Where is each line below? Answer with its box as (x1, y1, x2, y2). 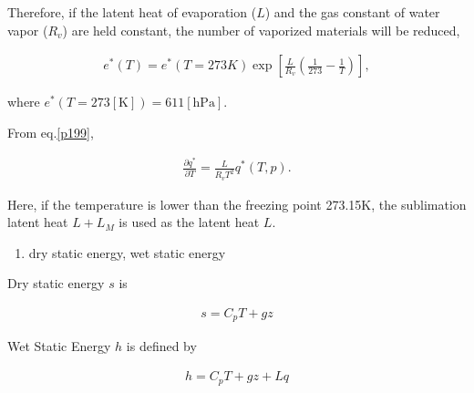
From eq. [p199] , (7, 122, 94, 141)
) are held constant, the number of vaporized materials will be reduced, (62, 20, 460, 39)
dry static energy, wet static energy (28, 243, 226, 262)
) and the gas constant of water (264, 3, 440, 21)
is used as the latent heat (118, 212, 260, 232)
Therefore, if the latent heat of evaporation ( (7, 3, 257, 21)
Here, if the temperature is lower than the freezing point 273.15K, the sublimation (7, 194, 467, 213)
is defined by (126, 336, 197, 356)
